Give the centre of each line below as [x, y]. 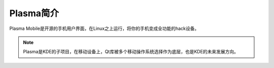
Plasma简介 [34, 13]
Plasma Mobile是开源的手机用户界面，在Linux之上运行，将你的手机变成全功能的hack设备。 [104, 28]
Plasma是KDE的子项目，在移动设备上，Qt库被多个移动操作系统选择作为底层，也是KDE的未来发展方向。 [131, 52]
